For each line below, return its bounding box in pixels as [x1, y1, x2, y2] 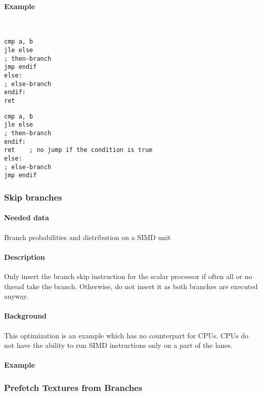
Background [4, 310, 47, 321]
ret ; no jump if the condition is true [4, 146, 153, 154]
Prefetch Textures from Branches [4, 381, 143, 393]
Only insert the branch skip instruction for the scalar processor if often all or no [4, 270, 252, 281]
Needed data [4, 212, 49, 223]
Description [4, 251, 46, 262]
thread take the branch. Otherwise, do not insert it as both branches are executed [4, 281, 258, 291]
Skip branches [4, 190, 62, 203]
